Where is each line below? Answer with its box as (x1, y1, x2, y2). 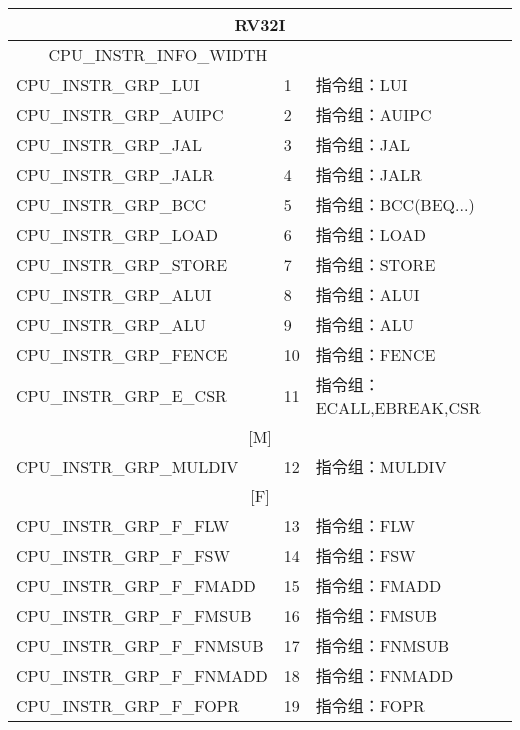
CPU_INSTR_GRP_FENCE (16, 342, 228, 366)
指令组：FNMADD (315, 664, 454, 687)
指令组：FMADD (315, 574, 442, 597)
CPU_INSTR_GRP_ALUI (16, 282, 212, 306)
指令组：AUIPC (315, 103, 432, 126)
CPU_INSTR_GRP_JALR (16, 162, 214, 186)
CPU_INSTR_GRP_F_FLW (16, 513, 230, 537)
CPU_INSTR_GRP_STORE (16, 252, 228, 276)
